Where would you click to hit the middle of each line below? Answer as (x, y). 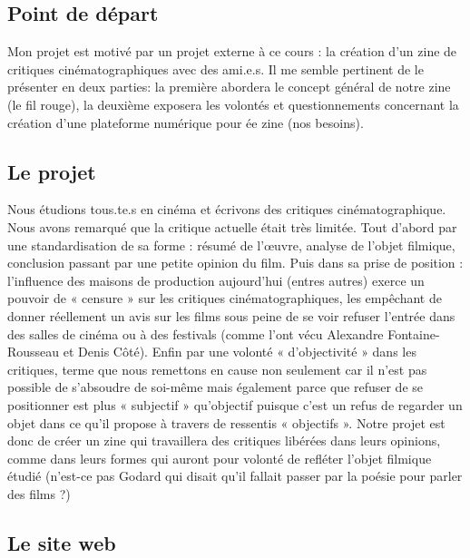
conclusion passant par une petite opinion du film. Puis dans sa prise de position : (235, 263)
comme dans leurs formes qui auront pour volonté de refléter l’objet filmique (220, 458)
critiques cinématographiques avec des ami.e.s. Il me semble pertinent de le (215, 69)
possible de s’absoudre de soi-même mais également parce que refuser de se (215, 387)
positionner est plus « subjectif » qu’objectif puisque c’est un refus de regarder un (235, 404)
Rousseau (34, 352)
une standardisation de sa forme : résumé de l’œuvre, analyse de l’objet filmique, (231, 245)
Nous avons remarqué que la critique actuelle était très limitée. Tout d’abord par (232, 226)
